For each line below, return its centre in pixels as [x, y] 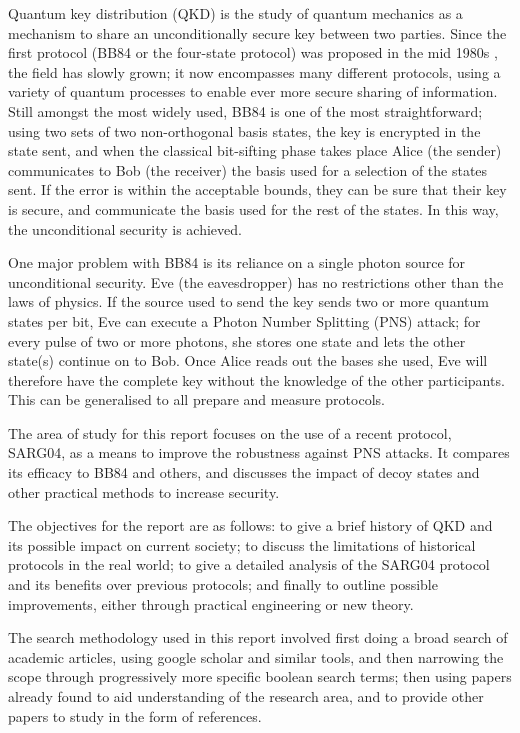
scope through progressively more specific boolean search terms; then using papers [260, 676]
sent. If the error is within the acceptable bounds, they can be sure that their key [257, 189]
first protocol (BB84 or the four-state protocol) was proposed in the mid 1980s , [253, 52]
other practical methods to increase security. [144, 491]
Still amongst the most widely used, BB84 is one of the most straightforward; [245, 110]
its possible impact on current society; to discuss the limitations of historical [242, 544]
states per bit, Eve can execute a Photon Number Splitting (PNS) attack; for [244, 320]
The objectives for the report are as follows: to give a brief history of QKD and [250, 525]
